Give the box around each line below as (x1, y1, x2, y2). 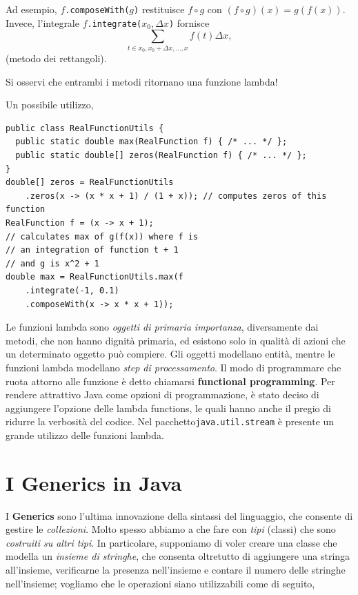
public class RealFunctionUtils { (6, 123, 164, 133)
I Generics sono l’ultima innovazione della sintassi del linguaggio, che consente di (6, 508, 353, 523)
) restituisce (134, 2, 185, 16)
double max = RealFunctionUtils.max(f (6, 272, 183, 282)
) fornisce (168, 15, 210, 30)
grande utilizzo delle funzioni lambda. (6, 427, 164, 442)
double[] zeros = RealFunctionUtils (6, 177, 174, 188)
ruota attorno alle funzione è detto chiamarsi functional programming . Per (6, 373, 335, 388)
